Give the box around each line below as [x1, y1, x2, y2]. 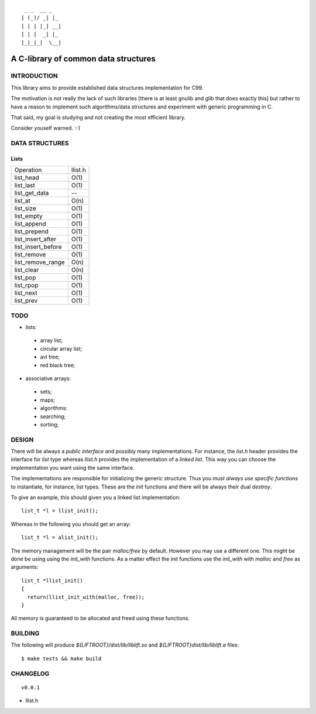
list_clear [14, 266, 39, 274]
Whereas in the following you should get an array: [11, 520, 131, 527]
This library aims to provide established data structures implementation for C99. [11, 84, 204, 91]
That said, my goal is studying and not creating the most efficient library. [11, 114, 186, 121]
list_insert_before [14, 243, 62, 251]
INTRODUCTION [11, 72, 58, 80]
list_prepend [14, 227, 49, 235]
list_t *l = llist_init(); [21, 507, 99, 514]
